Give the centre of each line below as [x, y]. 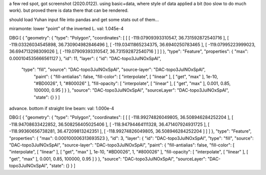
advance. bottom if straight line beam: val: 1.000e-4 [62, 108]
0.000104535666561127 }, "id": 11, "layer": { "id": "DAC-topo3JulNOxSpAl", [85, 58]
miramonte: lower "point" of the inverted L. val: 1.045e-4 [66, 29]
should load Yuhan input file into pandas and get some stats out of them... [84, 19]
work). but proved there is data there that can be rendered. [69, 10]
